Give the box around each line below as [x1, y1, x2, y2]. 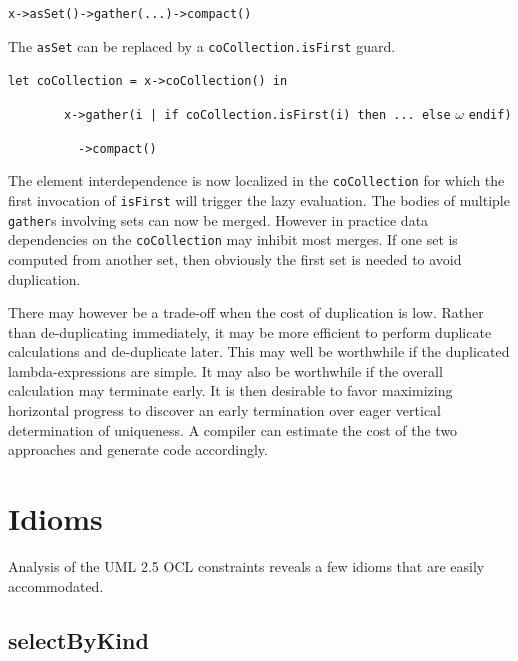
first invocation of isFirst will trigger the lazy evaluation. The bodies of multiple [8, 189, 510, 210]
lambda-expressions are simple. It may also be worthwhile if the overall [8, 360, 443, 381]
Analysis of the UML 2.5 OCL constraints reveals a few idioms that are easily [8, 555, 485, 576]
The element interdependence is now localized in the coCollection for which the [8, 170, 505, 191]
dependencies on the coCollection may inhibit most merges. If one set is [8, 229, 458, 250]
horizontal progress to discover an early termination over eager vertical [8, 400, 442, 421]
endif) [468, 107, 512, 122]
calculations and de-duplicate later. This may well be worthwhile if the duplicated [8, 341, 510, 362]
